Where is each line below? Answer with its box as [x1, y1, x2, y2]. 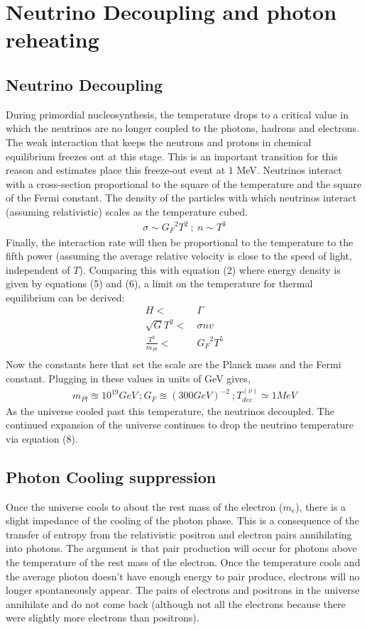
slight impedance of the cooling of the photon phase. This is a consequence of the [6, 513, 359, 528]
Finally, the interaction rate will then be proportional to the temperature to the [6, 234, 354, 249]
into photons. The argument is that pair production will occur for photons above [6, 541, 357, 556]
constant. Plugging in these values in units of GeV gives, [6, 370, 251, 385]
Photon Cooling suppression [6, 465, 217, 487]
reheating [6, 25, 99, 54]
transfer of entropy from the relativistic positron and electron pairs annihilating [6, 526, 352, 541]
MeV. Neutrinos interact [236, 162, 342, 177]
